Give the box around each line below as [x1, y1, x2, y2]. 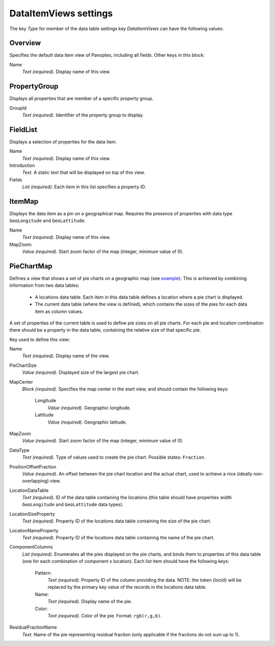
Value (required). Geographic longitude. [47, 405, 131, 411]
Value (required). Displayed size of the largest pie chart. [22, 369, 140, 376]
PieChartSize [9, 362, 37, 368]
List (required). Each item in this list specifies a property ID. [22, 184, 146, 190]
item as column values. [35, 308, 84, 314]
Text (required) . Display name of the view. [22, 353, 110, 359]
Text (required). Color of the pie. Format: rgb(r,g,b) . [47, 612, 162, 618]
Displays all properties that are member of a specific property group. [9, 95, 154, 102]
